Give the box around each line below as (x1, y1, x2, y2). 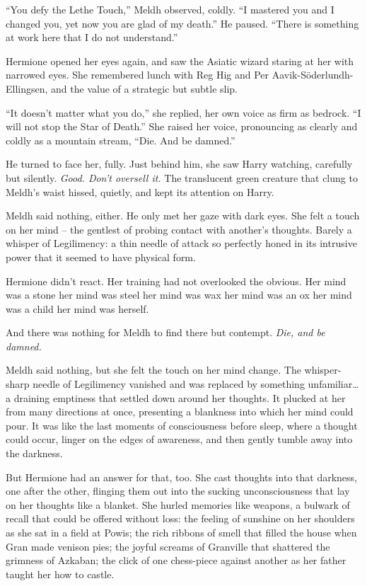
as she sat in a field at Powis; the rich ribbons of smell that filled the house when (6, 525, 357, 539)
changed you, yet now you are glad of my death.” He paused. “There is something (6, 16, 359, 30)
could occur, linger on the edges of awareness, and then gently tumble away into (6, 432, 353, 447)
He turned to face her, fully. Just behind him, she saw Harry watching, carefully (6, 156, 353, 171)
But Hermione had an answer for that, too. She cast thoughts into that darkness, (6, 469, 357, 484)
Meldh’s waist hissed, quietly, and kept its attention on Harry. (6, 184, 274, 199)
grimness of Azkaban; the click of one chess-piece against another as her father (6, 553, 346, 568)
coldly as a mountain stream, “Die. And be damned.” (6, 132, 235, 147)
